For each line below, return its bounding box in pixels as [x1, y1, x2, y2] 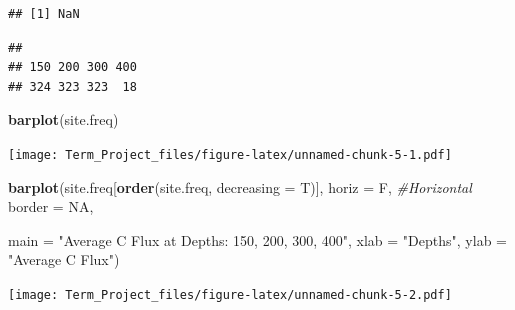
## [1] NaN [8, 7, 80, 21]
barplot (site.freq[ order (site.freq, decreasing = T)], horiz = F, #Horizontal [8, 176, 472, 197]
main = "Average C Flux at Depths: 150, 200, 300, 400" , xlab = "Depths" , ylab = [8, 229, 507, 250]
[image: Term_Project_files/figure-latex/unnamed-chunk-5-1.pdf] [8, 147, 452, 162]
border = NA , [8, 196, 94, 217]
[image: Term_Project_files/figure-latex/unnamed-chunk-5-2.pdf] [8, 288, 452, 302]
